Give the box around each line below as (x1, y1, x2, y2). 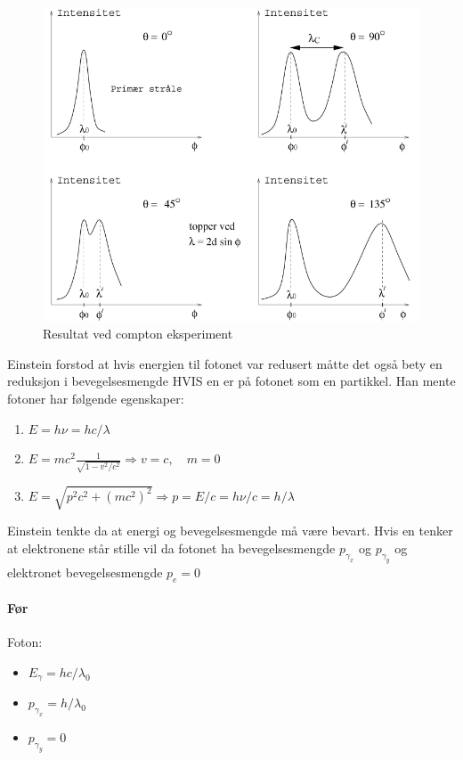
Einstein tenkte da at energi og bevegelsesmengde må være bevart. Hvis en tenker (7, 521, 453, 540)
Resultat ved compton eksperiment (43, 324, 233, 343)
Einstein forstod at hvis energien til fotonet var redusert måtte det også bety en (7, 354, 443, 372)
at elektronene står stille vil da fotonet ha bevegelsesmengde (7, 539, 336, 558)
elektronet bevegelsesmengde (7, 562, 163, 581)
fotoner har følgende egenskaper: (7, 389, 184, 408)
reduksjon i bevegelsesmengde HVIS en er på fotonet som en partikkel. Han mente (7, 372, 456, 390)
